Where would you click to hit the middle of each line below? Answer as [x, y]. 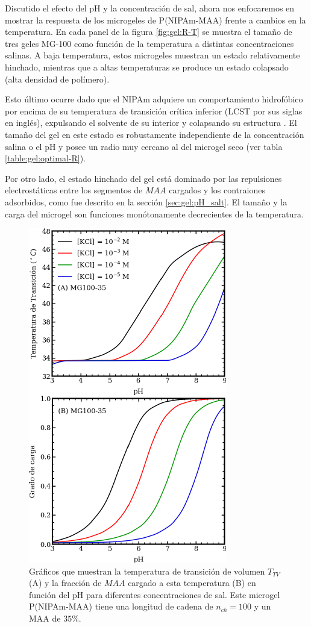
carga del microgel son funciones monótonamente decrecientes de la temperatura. [154, 214]
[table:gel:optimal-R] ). [45, 158]
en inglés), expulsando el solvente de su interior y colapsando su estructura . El [151, 123]
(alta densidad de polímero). [57, 79]
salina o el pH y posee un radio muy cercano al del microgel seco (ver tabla [144, 146]
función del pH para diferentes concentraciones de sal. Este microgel [155, 594]
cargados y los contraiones [217, 190]
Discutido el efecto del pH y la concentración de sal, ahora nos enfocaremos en [150, 8]
